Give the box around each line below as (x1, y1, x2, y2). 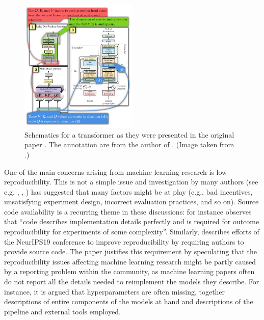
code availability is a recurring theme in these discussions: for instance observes (4, 206, 252, 217)
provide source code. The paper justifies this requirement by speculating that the (4, 246, 257, 257)
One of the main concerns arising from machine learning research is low (4, 166, 227, 177)
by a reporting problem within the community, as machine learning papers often (4, 266, 255, 277)
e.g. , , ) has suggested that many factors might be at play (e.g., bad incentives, (4, 186, 253, 197)
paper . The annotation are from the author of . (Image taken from (24, 139, 234, 150)
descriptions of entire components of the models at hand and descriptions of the (4, 296, 253, 307)
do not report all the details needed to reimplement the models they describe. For (4, 276, 259, 287)
